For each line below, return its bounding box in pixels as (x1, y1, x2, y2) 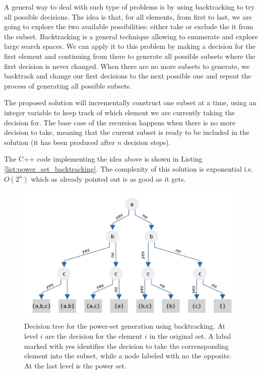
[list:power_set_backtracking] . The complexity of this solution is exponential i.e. (4, 163, 253, 174)
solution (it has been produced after (4, 136, 115, 147)
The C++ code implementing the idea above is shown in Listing (4, 154, 203, 164)
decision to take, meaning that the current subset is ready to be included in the (4, 127, 249, 137)
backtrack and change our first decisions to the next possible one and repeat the (4, 70, 251, 81)
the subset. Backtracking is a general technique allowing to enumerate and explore (4, 31, 258, 41)
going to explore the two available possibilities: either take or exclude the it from (4, 21, 253, 32)
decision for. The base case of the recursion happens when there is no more (4, 117, 236, 127)
